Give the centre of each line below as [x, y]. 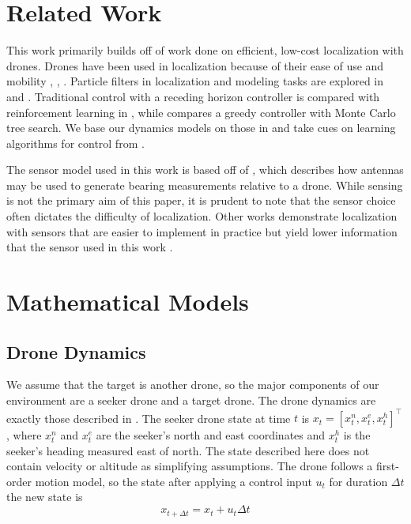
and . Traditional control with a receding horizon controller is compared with [193, 96]
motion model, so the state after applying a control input [173, 481]
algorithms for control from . [75, 143]
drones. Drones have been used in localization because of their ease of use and [195, 65]
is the [357, 435]
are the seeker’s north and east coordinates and [211, 435]
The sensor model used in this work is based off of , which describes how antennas [205, 170]
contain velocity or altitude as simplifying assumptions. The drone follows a [190, 466]
